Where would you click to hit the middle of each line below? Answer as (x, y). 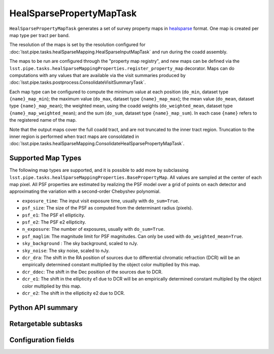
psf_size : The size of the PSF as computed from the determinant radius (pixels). (107, 208)
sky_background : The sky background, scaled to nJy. (80, 243)
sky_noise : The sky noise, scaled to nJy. (66, 251)
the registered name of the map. (43, 120)
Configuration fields (42, 340)
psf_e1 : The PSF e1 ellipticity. (54, 215)
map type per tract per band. (40, 35)
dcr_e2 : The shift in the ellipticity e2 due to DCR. (74, 293)
